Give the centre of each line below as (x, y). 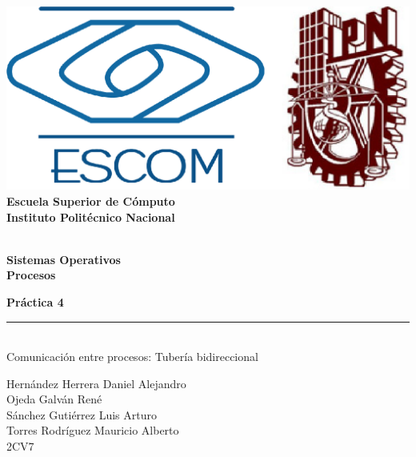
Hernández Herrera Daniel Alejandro (96, 383)
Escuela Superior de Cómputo (91, 200)
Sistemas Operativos (64, 259)
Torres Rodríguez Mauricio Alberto (93, 430)
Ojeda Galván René (54, 399)
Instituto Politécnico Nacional (91, 216)
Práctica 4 (35, 301)
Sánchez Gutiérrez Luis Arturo (82, 414)
